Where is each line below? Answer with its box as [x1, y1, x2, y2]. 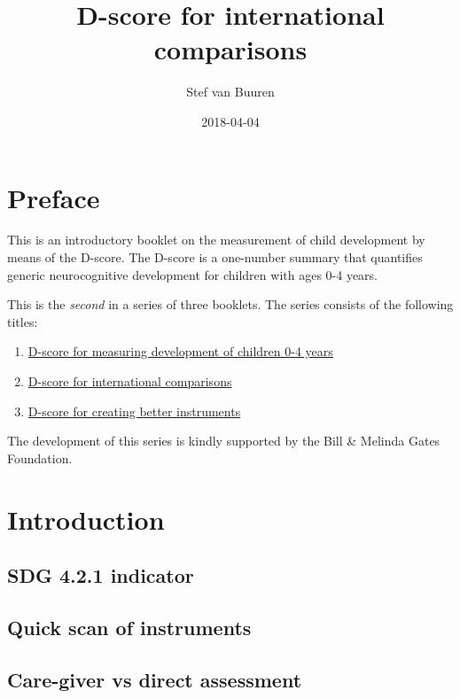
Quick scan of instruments [7, 613, 252, 640]
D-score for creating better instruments [27, 401, 241, 420]
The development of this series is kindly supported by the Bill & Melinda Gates [7, 431, 441, 450]
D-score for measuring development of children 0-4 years [27, 342, 333, 361]
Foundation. [7, 448, 73, 467]
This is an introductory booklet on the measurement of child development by [7, 230, 425, 249]
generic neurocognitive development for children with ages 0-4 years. [7, 265, 378, 283]
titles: [7, 312, 38, 330]
